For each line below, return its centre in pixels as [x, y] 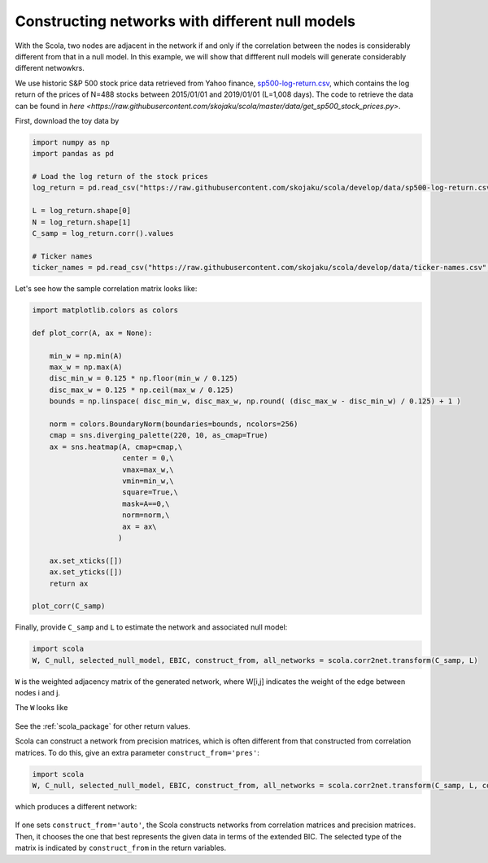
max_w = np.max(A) [86, 367]
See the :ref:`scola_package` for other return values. [103, 726]
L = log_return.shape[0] [82, 211]
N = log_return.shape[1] [82, 222]
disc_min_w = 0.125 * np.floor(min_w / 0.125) [144, 379]
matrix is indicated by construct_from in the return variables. [121, 848]
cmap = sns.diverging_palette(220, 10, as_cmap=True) [159, 436]
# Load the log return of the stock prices [120, 177]
